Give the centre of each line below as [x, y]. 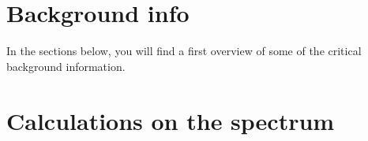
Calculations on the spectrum [171, 120]
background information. [66, 66]
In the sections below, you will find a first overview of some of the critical [184, 51]
